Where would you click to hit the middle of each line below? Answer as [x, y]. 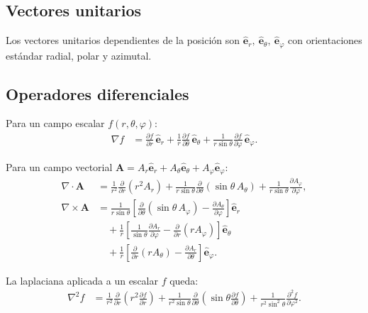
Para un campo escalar [55, 123]
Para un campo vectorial [59, 166]
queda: [184, 280]
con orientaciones [325, 40]
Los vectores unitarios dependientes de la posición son [123, 40]
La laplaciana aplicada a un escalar [82, 280]
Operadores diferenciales [97, 93]
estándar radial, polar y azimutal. [79, 55]
